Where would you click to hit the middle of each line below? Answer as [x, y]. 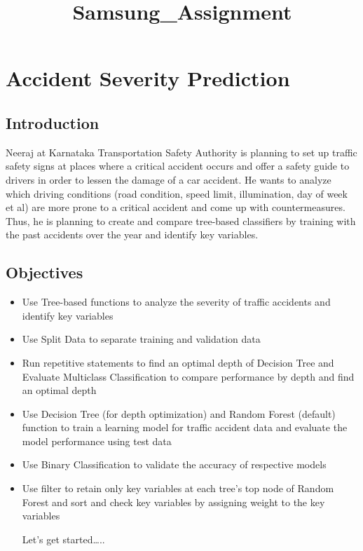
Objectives [44, 272]
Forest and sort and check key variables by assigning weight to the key [173, 502]
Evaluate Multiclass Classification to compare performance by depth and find [188, 376]
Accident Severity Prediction [148, 78]
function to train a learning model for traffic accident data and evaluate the [185, 427]
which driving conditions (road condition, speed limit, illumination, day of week [177, 193]
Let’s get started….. [63, 539]
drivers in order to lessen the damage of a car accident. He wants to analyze [169, 179]
